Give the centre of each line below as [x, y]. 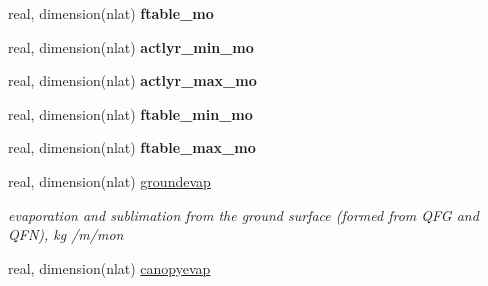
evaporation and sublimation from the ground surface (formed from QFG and [243, 214]
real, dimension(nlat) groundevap [109, 180]
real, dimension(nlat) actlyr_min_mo [131, 46]
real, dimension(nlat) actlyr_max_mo [132, 80]
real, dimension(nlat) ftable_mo [111, 13]
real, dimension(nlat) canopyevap [109, 267]
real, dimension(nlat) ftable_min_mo [130, 113]
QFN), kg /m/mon [66, 234]
